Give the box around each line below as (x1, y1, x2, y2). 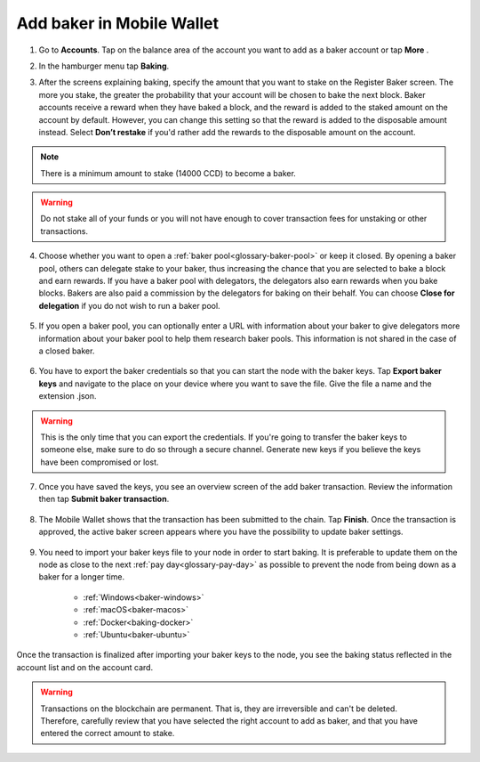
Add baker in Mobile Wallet (16, 13, 220, 33)
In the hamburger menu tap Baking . (38, 61, 170, 71)
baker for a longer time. (38, 571, 124, 582)
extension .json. (38, 391, 97, 401)
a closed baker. (38, 345, 95, 356)
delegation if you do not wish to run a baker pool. (38, 300, 221, 311)
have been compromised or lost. (40, 457, 159, 467)
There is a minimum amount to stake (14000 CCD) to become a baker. (40, 167, 297, 178)
